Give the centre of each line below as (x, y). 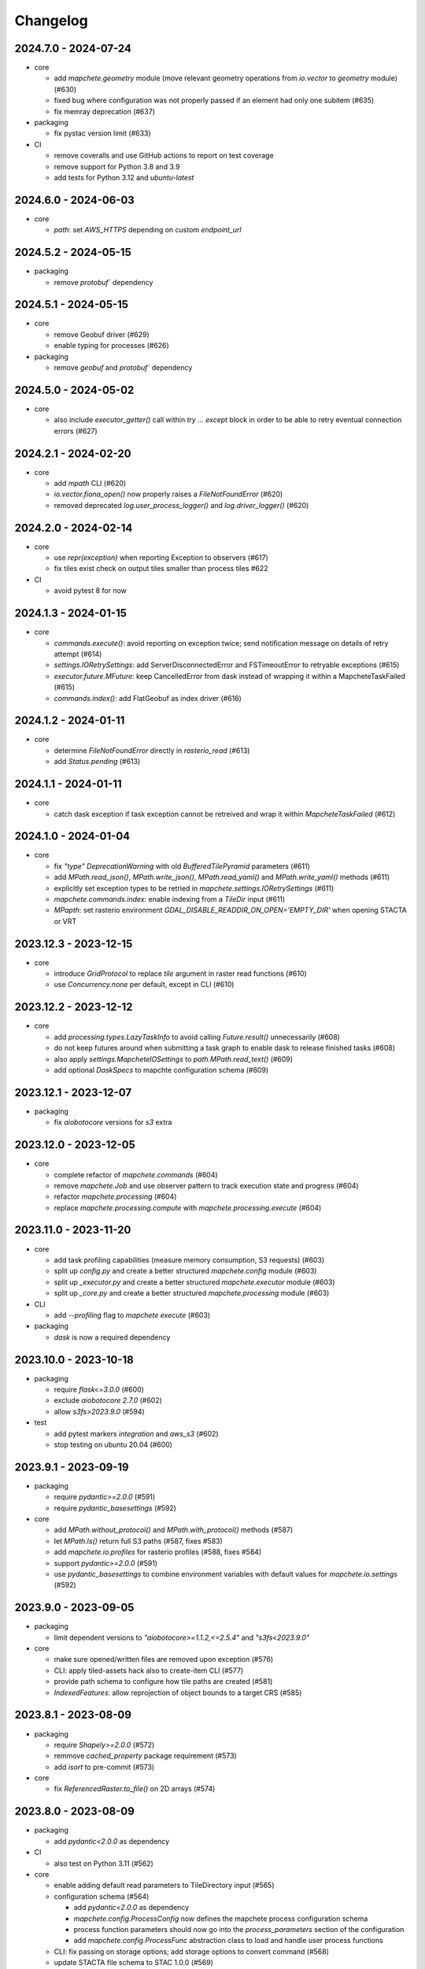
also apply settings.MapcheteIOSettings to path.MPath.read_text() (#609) (174, 1059)
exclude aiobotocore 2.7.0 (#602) (108, 1400)
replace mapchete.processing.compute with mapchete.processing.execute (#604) (188, 1207)
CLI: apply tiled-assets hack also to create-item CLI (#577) (149, 1670)
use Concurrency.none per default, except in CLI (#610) (144, 984)
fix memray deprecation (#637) (104, 111)
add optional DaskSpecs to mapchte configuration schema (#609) (161, 1070)
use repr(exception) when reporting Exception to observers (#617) (161, 558)
